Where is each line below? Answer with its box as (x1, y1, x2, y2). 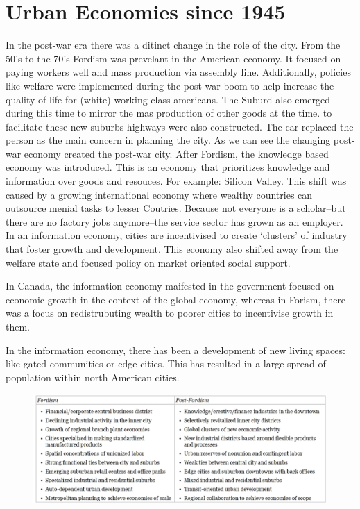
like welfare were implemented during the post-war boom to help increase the (6, 78, 334, 92)
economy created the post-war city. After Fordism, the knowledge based (24, 146, 329, 160)
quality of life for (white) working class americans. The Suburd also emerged (6, 92, 330, 106)
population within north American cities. (6, 369, 180, 384)
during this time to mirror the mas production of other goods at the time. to (6, 106, 332, 120)
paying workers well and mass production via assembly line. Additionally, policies (6, 65, 351, 79)
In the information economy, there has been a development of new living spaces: (6, 342, 345, 357)
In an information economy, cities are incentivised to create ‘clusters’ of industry (6, 228, 348, 242)
